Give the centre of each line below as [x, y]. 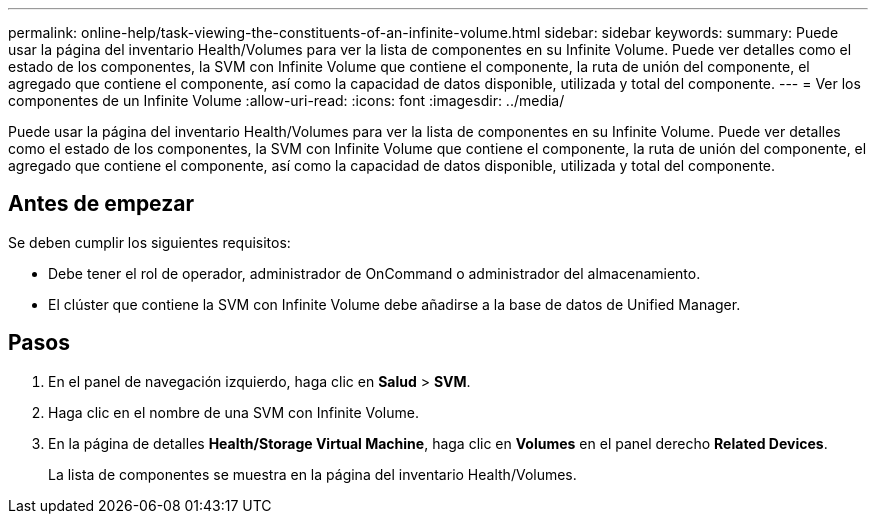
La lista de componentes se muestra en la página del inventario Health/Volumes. [312, 474]
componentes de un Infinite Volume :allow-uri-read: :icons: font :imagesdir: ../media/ [286, 100]
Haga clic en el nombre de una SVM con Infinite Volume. [233, 412]
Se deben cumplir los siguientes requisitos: [149, 242]
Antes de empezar [101, 204]
